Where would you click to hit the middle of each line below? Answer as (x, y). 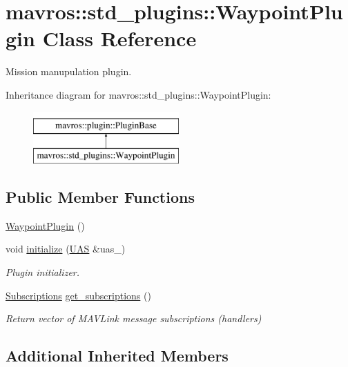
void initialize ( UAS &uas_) (66, 249)
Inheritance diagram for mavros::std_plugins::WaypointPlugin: (138, 94)
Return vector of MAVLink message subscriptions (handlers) (134, 318)
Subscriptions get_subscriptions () (78, 295)
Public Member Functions (100, 197)
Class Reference (119, 38)
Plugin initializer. (43, 272)
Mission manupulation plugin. (69, 71)
